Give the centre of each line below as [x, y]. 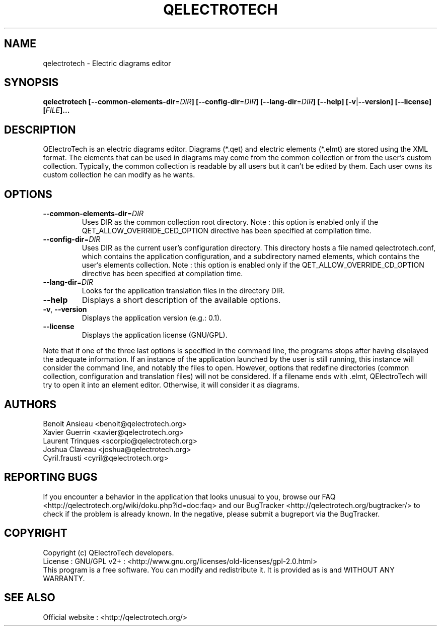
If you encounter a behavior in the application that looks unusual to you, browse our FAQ [189, 496]
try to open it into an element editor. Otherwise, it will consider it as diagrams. [171, 385]
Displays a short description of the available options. [181, 300]
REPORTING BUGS [51, 477]
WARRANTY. [64, 578]
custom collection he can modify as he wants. [119, 175]
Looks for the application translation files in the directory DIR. [183, 291]
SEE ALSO [30, 598]
